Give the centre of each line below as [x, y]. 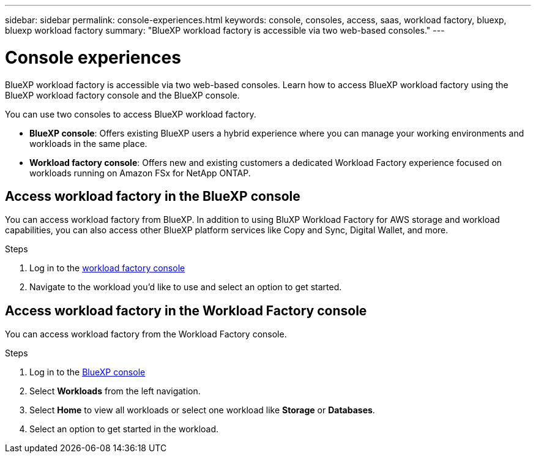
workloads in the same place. [88, 143]
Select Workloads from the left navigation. [115, 391]
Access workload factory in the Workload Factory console [186, 310]
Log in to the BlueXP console [87, 372]
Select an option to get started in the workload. [124, 429]
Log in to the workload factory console [107, 268]
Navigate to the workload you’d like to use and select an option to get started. [186, 287]
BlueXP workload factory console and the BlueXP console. [122, 95]
